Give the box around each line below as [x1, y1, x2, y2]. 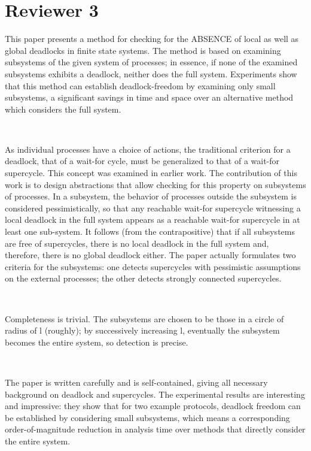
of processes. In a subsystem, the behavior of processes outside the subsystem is [5, 190, 297, 202]
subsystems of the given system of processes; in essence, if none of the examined [5, 56, 298, 68]
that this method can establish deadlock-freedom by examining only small [5, 79, 276, 92]
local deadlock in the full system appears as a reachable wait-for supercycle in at [5, 213, 300, 226]
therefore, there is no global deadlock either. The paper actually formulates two [5, 249, 296, 261]
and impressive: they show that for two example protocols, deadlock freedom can [5, 399, 301, 412]
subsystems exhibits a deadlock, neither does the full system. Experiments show [5, 67, 297, 80]
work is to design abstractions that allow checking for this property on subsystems [5, 178, 306, 190]
